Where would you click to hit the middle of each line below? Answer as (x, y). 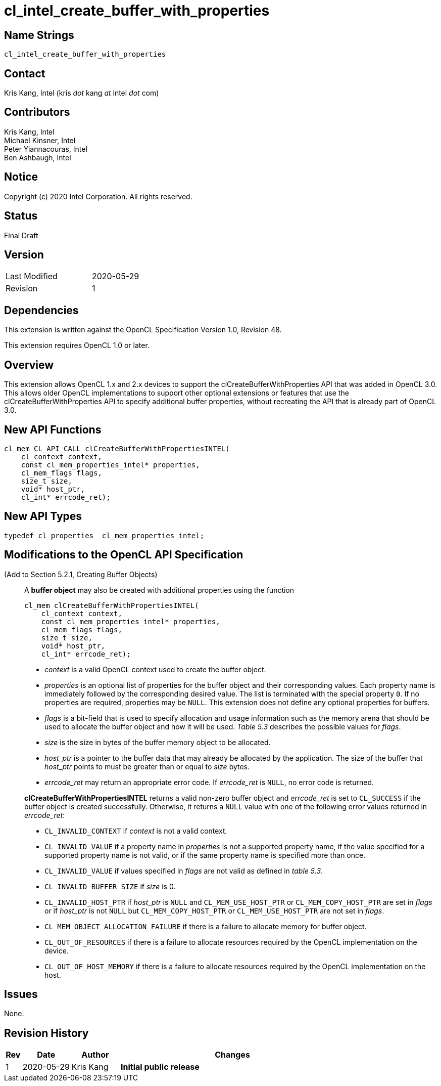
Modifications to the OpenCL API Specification (124, 555)
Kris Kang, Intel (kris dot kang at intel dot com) (82, 93)
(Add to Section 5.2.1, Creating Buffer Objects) (81, 574)
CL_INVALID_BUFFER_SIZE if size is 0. (110, 886)
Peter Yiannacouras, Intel (46, 149)
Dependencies (41, 310)
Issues (21, 994)
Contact (25, 73)
